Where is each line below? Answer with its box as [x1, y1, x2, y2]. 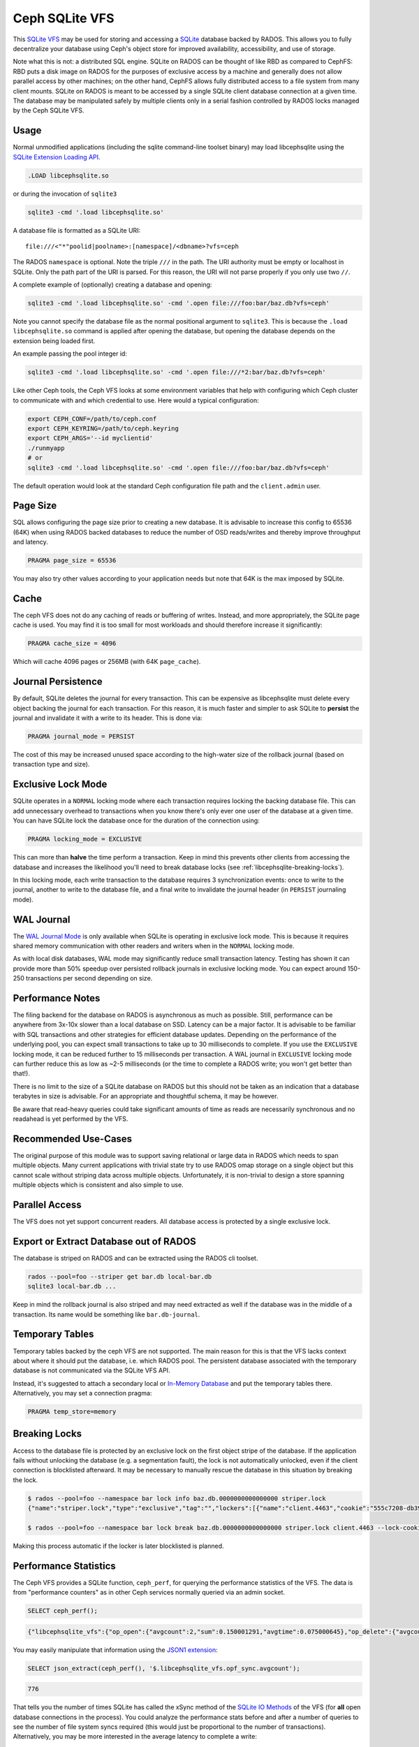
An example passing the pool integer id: [13, 349, 127, 358]
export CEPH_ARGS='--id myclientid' [27, 434, 154, 442]
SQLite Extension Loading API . [13, 152, 101, 161]
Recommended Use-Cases [13, 1133, 133, 1145]
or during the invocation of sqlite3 [13, 189, 117, 198]
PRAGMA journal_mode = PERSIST [27, 732, 135, 741]
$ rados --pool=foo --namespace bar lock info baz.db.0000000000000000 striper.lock [27, 1494, 326, 1502]
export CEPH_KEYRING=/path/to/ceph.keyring [27, 424, 179, 433]
